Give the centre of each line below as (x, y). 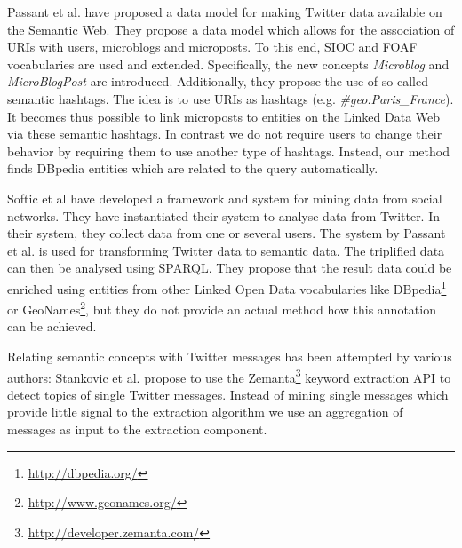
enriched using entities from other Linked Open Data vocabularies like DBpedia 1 (227, 287)
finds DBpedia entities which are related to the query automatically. (193, 168)
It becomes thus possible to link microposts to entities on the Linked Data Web (224, 116)
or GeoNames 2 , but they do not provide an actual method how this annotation (222, 308)
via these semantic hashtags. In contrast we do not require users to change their (225, 134)
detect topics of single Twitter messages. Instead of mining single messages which (228, 394)
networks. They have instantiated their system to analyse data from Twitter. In (224, 215)
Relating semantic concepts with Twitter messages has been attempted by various (230, 356)
